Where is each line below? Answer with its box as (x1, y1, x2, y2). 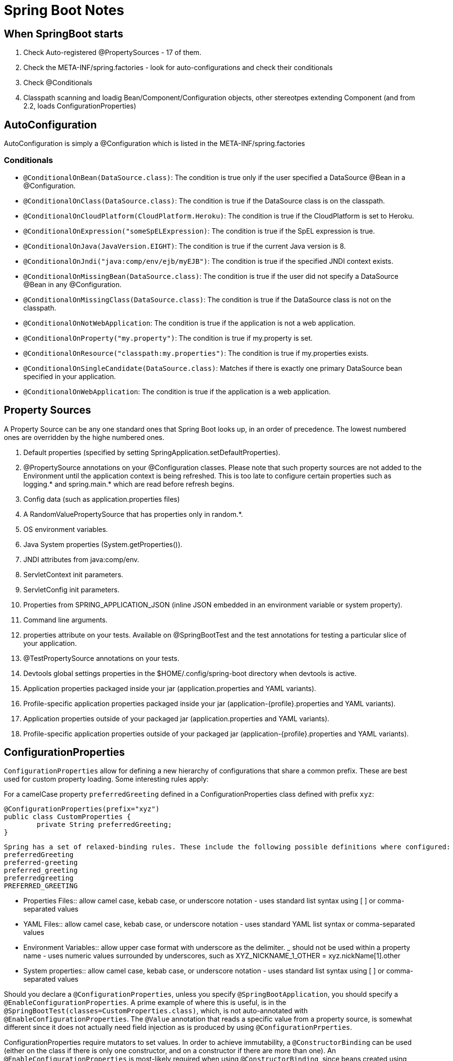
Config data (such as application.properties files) (23, 494, 180, 503)
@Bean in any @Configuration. (23, 280, 122, 289)
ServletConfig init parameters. (23, 585, 120, 594)
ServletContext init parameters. (23, 570, 123, 579)
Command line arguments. (23, 615, 108, 624)
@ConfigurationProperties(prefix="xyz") (4, 805, 160, 813)
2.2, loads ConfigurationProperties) (23, 102, 137, 110)
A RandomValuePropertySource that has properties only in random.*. (23, 510, 243, 518)
